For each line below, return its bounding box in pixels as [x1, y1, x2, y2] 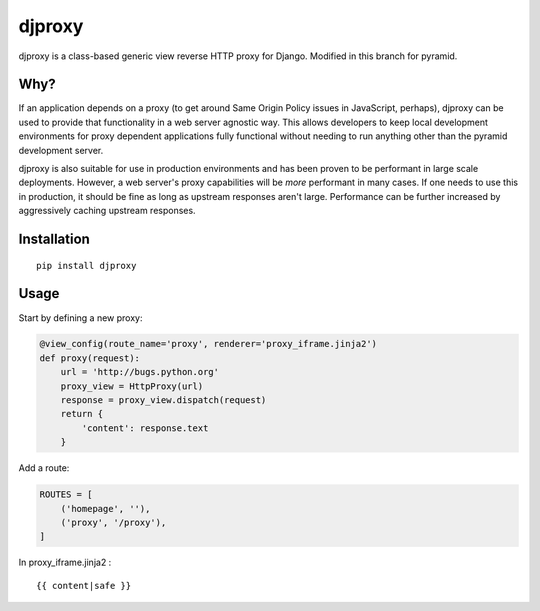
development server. [18, 144, 104, 156]
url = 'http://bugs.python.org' [60, 366, 220, 378]
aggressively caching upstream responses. [18, 205, 196, 217]
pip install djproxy [36, 260, 137, 271]
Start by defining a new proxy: [18, 311, 143, 324]
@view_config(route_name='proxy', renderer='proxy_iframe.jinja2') [39, 338, 378, 350]
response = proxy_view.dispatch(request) [60, 395, 267, 406]
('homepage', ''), [60, 503, 151, 514]
